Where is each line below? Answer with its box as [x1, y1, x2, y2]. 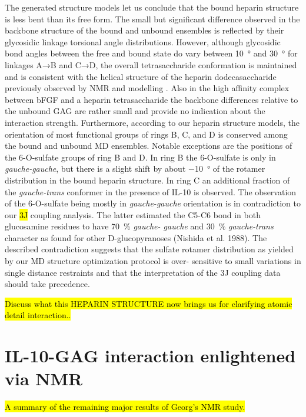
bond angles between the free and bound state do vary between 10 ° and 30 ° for [5, 47, 298, 59]
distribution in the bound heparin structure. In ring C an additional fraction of [5, 174, 290, 186]
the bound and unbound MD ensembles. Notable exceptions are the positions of [5, 139, 292, 152]
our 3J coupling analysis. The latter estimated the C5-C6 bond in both [5, 208, 261, 221]
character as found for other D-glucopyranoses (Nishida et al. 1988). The [5, 231, 267, 243]
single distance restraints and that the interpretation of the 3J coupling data [5, 266, 281, 278]
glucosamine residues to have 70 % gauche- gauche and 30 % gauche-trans [5, 220, 274, 232]
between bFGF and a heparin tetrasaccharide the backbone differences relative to [5, 93, 298, 105]
